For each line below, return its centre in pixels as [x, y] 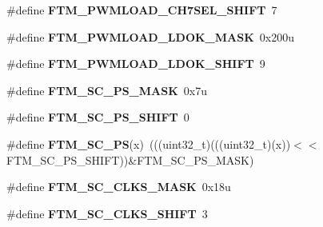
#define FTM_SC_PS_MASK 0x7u [107, 90]
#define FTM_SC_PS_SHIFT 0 [98, 117]
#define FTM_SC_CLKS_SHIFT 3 [107, 213]
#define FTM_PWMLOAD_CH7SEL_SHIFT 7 [142, 10]
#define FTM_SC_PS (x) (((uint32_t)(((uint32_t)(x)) [149, 143]
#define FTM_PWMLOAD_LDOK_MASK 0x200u [150, 36]
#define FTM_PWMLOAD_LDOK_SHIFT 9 [136, 64]
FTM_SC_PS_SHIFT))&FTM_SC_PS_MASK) [130, 159]
